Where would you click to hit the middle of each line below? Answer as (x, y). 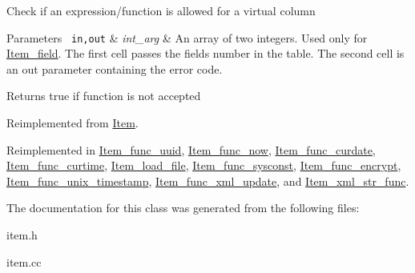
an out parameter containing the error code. (115, 68)
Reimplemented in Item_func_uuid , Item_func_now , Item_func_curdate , (191, 149)
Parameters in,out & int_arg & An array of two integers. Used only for (187, 37)
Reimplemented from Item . (73, 123)
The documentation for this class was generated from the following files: (183, 208)
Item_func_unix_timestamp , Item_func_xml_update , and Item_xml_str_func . (208, 181)
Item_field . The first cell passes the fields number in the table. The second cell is (205, 53)
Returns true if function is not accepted (104, 96)
